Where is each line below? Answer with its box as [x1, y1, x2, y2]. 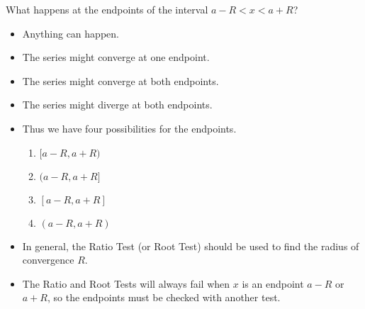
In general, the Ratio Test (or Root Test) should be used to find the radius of [22, 238, 359, 253]
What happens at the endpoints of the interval [6, 2, 208, 16]
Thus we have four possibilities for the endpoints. [22, 120, 237, 135]
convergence [22, 252, 74, 267]
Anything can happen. [22, 26, 119, 40]
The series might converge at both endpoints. [22, 73, 219, 88]
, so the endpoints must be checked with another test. [47, 290, 281, 305]
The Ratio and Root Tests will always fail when [22, 276, 230, 291]
